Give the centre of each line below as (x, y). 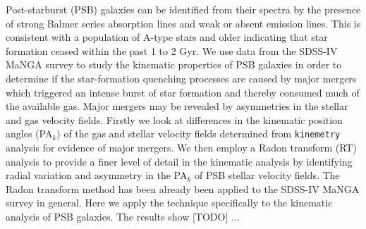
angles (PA (29, 134)
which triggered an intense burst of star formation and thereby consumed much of (183, 92)
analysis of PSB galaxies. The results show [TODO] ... (123, 216)
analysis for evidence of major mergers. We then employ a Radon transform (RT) (181, 147)
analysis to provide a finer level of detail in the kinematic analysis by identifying (179, 161)
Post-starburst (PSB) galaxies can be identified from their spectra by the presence (183, 9)
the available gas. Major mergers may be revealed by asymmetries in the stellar (177, 106)
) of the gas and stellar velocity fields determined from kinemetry (199, 134)
